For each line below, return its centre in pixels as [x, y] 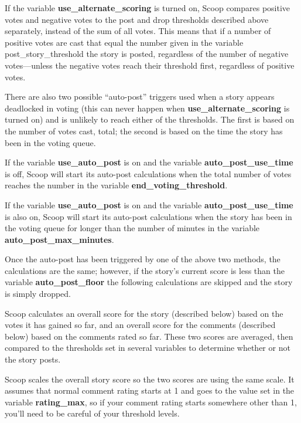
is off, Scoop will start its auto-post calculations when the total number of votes [148, 173]
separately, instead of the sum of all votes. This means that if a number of [138, 31]
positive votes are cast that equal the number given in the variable [124, 42]
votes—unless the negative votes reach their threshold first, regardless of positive [150, 65]
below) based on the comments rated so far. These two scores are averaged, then [149, 336]
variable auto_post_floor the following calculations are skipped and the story [149, 282]
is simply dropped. [38, 294]
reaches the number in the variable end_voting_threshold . [116, 185]
